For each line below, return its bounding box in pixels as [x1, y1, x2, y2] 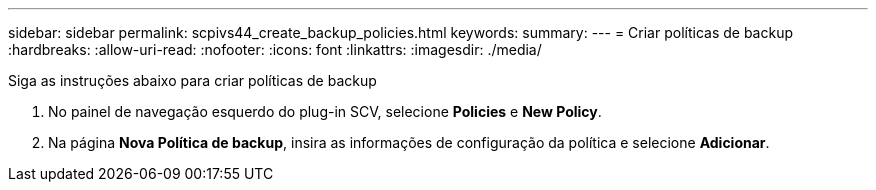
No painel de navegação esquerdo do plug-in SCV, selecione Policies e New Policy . [48, 103, 602, 120]
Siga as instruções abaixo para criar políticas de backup [8, 72, 377, 89]
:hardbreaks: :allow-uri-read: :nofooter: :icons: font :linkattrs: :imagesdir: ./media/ [8, 41, 542, 58]
